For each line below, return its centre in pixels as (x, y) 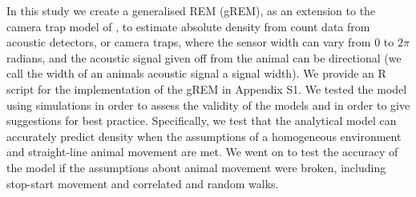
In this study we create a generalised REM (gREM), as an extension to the (191, 10)
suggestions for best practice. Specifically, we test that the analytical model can (202, 121)
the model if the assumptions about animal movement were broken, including (196, 167)
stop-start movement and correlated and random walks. (143, 183)
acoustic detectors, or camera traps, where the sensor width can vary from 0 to (200, 42)
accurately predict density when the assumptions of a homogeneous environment (204, 136)
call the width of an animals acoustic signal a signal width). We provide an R (196, 73)
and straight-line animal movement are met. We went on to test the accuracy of (202, 152)
